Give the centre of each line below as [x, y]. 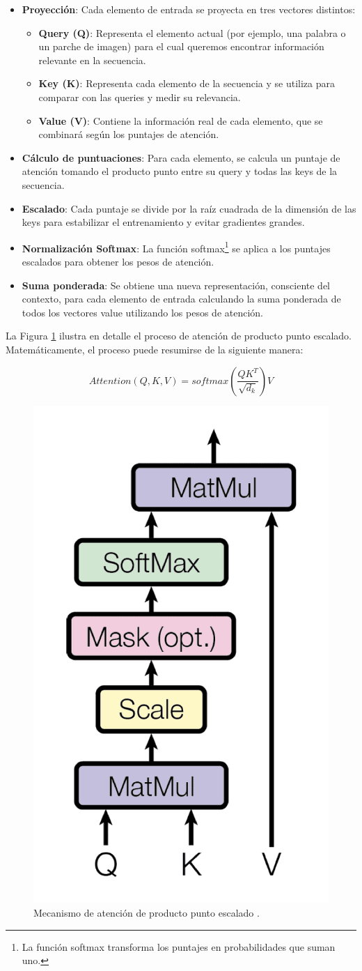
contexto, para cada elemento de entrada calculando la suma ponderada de [181, 299]
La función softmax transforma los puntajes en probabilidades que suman [179, 946]
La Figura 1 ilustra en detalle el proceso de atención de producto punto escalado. [179, 336]
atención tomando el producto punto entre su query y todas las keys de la [180, 171]
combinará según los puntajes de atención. [129, 134]
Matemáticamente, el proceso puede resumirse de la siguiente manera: [155, 349]
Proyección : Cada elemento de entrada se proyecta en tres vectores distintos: [189, 9]
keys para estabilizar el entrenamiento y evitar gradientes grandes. [163, 222]
